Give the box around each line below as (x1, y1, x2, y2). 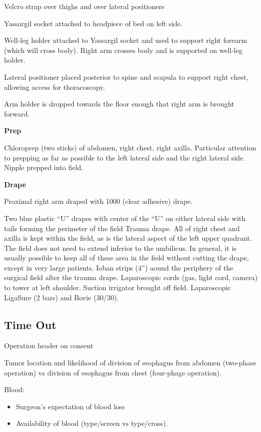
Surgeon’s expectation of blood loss (16, 401, 125, 411)
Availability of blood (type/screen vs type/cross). (16, 418, 168, 428)
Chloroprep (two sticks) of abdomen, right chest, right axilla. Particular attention (4, 142, 256, 152)
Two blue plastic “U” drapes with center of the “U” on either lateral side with (4, 212, 246, 223)
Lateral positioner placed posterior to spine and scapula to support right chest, (4, 71, 248, 82)
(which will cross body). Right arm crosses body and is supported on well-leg (4, 44, 243, 55)
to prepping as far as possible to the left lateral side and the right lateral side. (4, 152, 245, 163)
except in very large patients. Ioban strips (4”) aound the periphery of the (4, 262, 233, 273)
